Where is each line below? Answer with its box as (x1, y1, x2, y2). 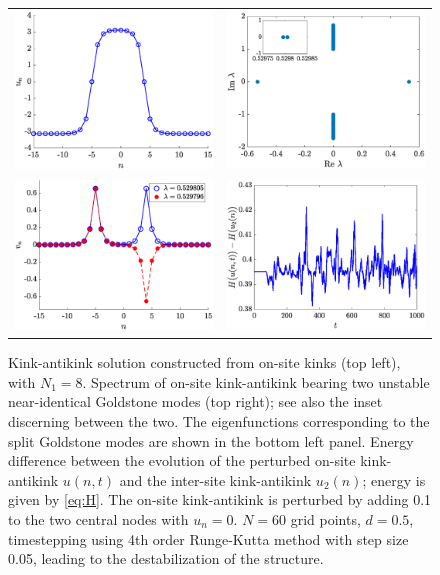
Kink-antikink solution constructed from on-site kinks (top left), (8, 352, 401, 373)
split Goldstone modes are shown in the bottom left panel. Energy (8, 430, 414, 451)
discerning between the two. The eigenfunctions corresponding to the (8, 411, 430, 432)
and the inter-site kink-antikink (119, 469, 312, 490)
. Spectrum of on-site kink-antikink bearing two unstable (82, 371, 430, 392)
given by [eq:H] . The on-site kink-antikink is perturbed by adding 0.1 (8, 489, 432, 510)
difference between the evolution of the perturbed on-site (8, 450, 356, 471)
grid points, (290, 508, 361, 529)
